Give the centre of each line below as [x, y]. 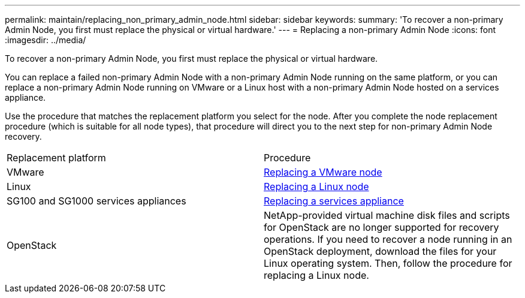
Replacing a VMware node [323, 172]
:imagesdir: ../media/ [46, 40]
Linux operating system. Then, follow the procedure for [388, 263]
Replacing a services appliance [334, 201]
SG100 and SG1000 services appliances [96, 201]
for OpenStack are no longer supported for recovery [381, 227]
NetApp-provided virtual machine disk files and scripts [387, 215]
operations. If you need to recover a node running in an [388, 239]
